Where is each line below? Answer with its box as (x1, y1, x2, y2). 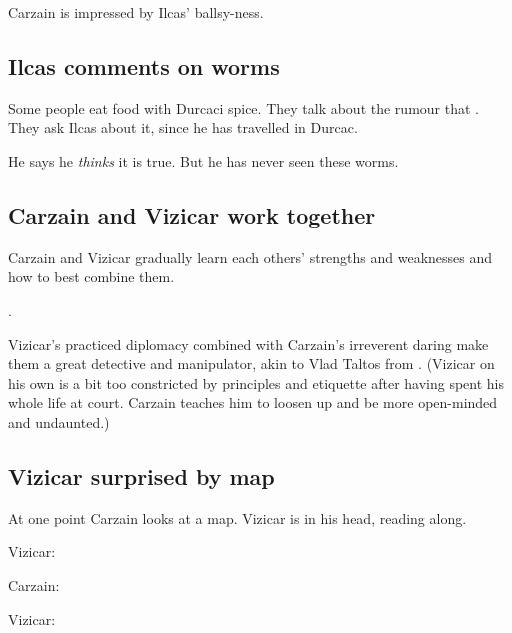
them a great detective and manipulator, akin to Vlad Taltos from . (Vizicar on (8, 353, 495, 374)
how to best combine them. (8, 266, 175, 287)
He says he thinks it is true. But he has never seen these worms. (8, 150, 399, 171)
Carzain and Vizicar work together (8, 199, 376, 230)
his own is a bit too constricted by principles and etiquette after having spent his (8, 372, 505, 393)
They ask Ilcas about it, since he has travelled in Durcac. (8, 117, 358, 138)
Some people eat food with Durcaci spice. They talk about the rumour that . (8, 97, 479, 118)
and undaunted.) (8, 411, 110, 432)
